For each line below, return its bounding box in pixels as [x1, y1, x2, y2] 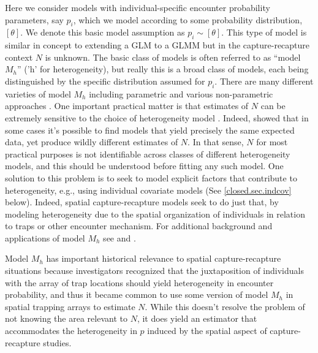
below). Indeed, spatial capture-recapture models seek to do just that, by [5, 195, 279, 208]
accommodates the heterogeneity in [5, 324, 137, 337]
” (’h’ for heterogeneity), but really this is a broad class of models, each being [17, 63, 309, 75]
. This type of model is [221, 26, 307, 39]
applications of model [5, 231, 85, 244]
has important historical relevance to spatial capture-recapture [46, 252, 281, 265]
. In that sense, [187, 135, 244, 148]
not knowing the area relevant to [5, 312, 127, 325]
